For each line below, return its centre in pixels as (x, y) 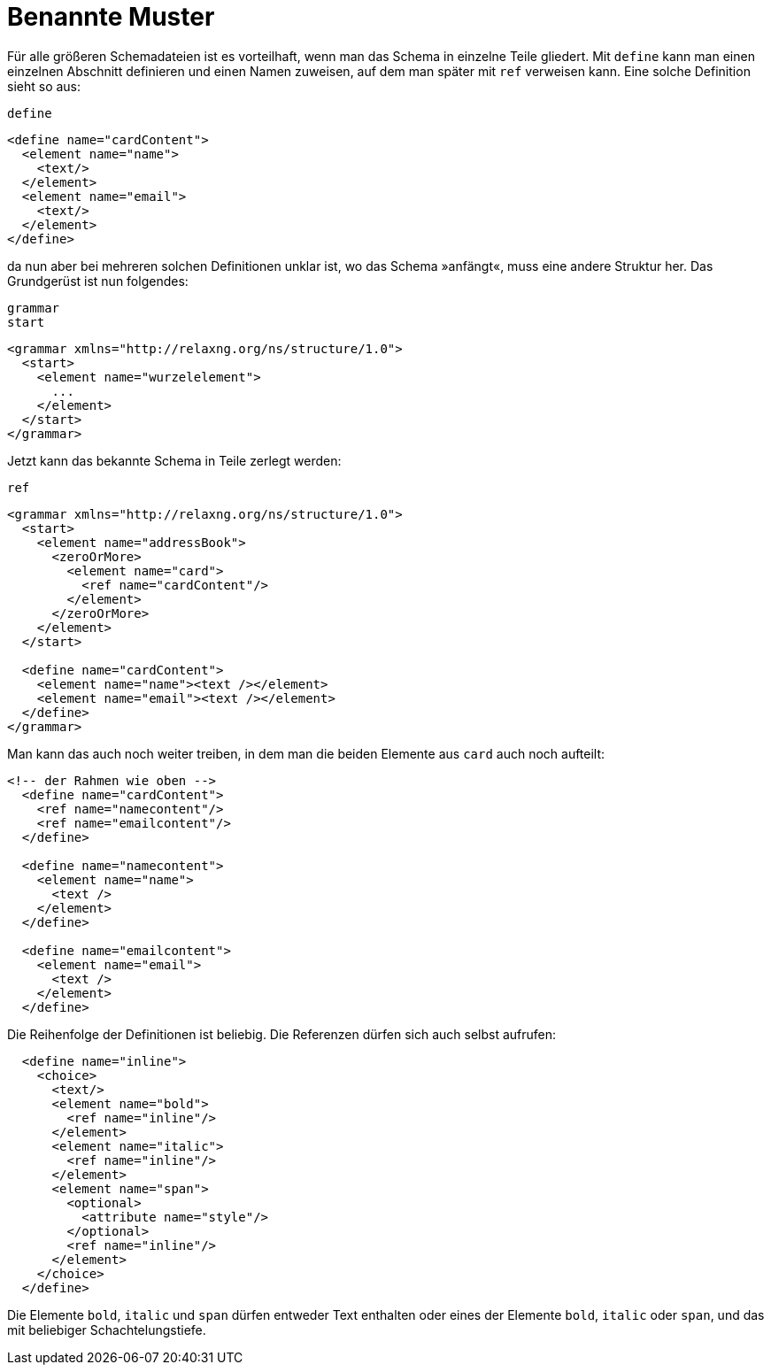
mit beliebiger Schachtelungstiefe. (107, 1330)
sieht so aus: (44, 86)
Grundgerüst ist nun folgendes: (98, 281)
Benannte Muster (111, 17)
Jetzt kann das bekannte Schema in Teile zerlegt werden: (174, 460)
